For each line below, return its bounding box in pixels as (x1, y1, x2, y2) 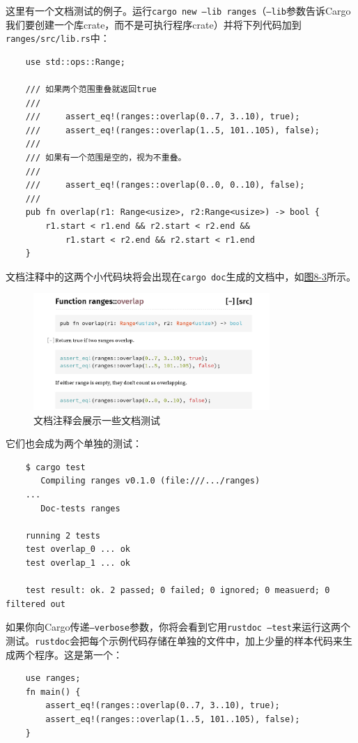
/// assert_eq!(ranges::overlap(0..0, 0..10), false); (25, 180, 305, 190)
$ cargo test (25, 462, 86, 472)
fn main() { (25, 686, 81, 697)
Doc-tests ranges (40, 503, 120, 513)
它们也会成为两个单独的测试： (6, 436, 142, 451)
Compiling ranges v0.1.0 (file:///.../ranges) (40, 476, 260, 486)
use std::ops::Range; (25, 57, 125, 67)
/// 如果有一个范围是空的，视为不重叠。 (25, 153, 187, 163)
